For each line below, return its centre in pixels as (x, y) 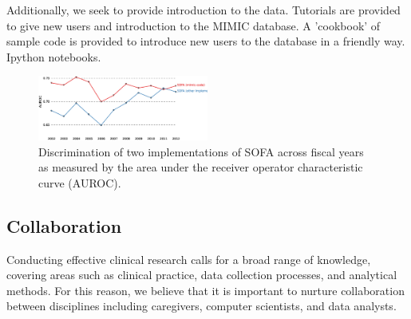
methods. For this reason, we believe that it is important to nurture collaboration (205, 290)
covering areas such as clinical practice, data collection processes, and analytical (202, 275)
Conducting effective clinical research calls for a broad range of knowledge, (189, 259)
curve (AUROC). (80, 182)
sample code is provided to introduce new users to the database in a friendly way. (206, 41)
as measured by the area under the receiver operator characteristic (201, 167)
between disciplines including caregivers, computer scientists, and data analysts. (202, 306)
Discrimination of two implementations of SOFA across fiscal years (201, 151)
